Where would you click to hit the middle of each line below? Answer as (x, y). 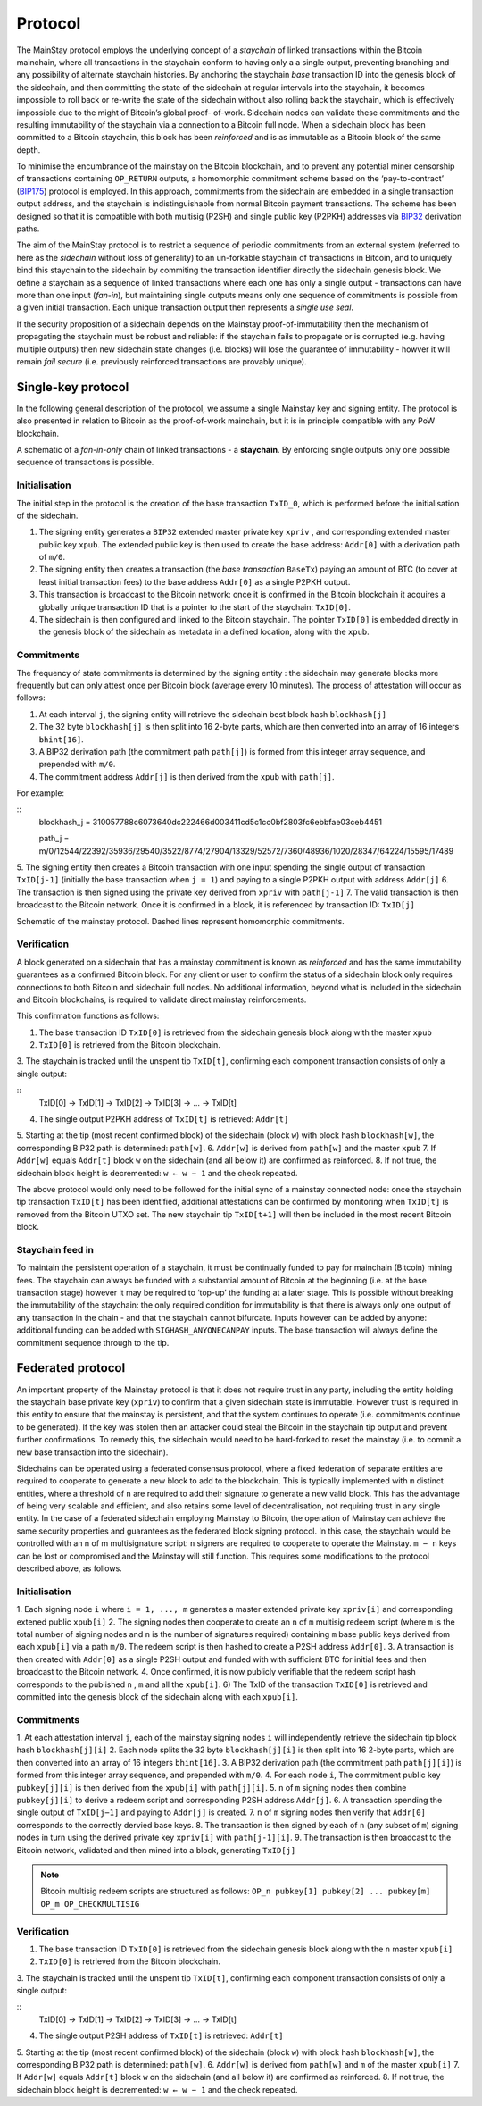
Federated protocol (71, 1368)
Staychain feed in (55, 1249)
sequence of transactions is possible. (85, 462)
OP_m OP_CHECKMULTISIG (90, 1904)
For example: (41, 793)
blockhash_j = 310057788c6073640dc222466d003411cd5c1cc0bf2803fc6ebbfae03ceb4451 (211, 822)
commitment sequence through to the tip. (93, 1342)
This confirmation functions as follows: (88, 1016)
